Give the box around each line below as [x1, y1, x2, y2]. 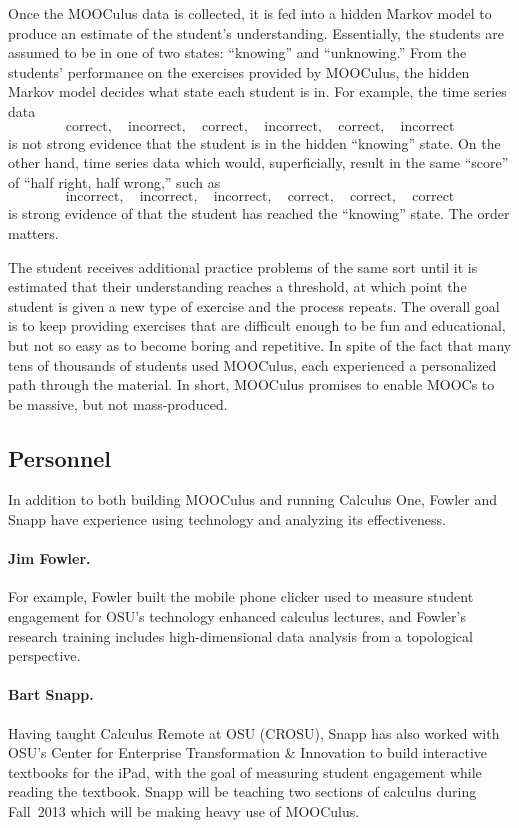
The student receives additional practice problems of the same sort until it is [8, 256, 478, 277]
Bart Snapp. [8, 684, 94, 705]
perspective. [8, 645, 81, 666]
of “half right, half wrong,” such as [8, 171, 221, 192]
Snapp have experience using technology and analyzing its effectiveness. [8, 509, 446, 530]
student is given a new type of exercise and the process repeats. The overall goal [8, 295, 500, 316]
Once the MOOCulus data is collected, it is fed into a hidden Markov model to [8, 3, 492, 23]
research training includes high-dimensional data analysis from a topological [8, 625, 473, 646]
